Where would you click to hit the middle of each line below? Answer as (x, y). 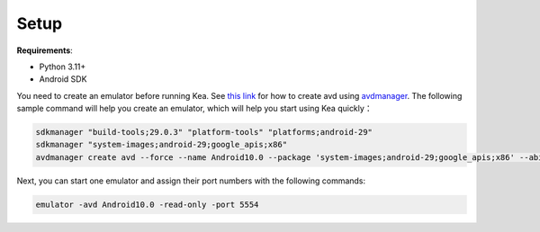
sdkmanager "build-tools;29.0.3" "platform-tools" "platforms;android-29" (204, 132)
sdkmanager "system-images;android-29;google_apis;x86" (162, 145)
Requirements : (45, 50)
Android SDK (63, 79)
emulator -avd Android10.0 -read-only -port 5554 (147, 204)
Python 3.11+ (63, 67)
